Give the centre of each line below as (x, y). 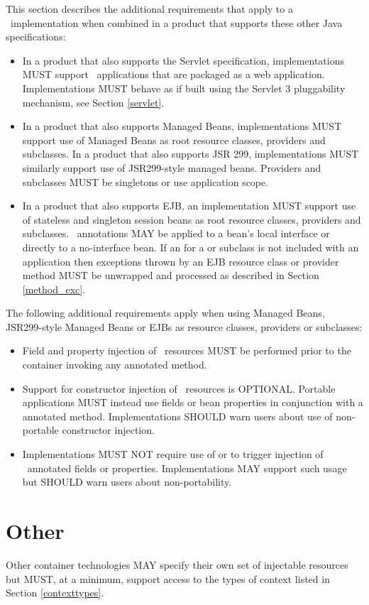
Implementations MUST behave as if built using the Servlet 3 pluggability (184, 88)
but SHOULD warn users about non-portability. (127, 482)
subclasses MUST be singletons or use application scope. (145, 181)
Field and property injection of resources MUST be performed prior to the (187, 350)
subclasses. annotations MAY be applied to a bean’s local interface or (176, 233)
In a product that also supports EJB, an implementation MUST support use (189, 206)
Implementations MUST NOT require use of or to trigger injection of (173, 454)
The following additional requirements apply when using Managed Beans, (165, 313)
